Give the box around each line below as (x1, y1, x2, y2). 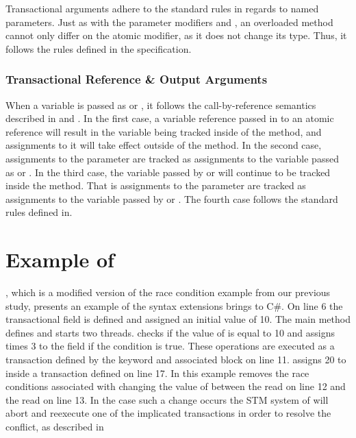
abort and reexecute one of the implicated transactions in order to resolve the (5, 406, 331, 420)
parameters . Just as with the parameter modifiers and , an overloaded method (5, 14, 333, 29)
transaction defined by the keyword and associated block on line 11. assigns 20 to (5, 352, 346, 367)
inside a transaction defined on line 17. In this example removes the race (5, 365, 309, 380)
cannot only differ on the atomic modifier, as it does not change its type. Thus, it (5, 28, 347, 42)
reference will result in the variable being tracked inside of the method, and (5, 124, 322, 138)
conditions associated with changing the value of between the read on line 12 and (5, 379, 346, 393)
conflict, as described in (5, 419, 104, 433)
